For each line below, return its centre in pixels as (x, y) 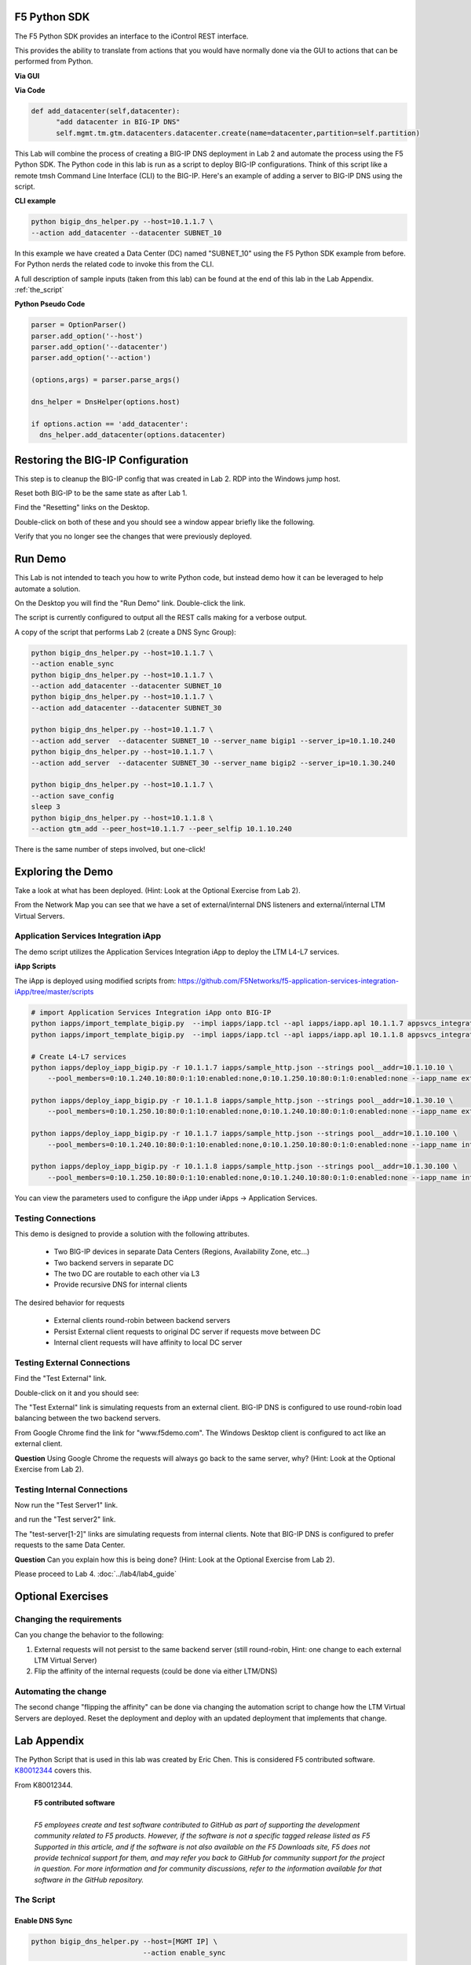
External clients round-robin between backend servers (142, 1320)
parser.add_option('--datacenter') (99, 347)
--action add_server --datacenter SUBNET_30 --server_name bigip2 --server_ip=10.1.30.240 (213, 763)
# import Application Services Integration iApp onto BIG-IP (151, 1012)
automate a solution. (47, 589)
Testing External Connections (73, 1362)
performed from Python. (54, 61)
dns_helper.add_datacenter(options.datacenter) (133, 435)
